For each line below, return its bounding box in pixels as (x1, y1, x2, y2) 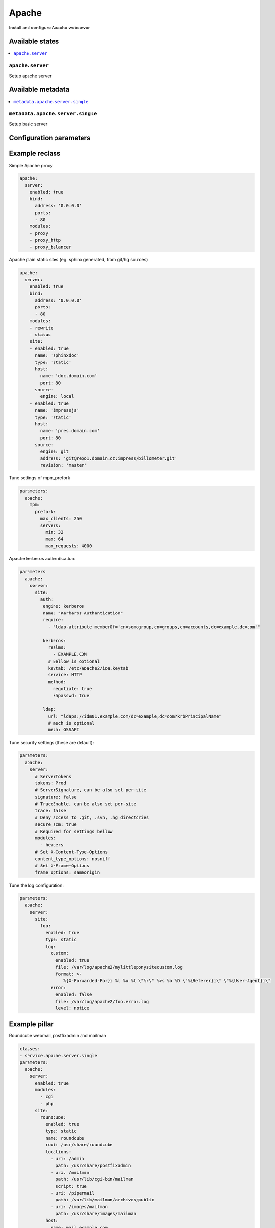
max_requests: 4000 (45, 543, 92, 549)
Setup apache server (9, 73, 52, 79)
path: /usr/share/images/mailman (55, 1211, 136, 1217)
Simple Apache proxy (9, 162, 53, 168)
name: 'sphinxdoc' (35, 353, 80, 358)
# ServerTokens (35, 774, 72, 779)
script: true (55, 1183, 87, 1189)
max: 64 (45, 536, 64, 542)
